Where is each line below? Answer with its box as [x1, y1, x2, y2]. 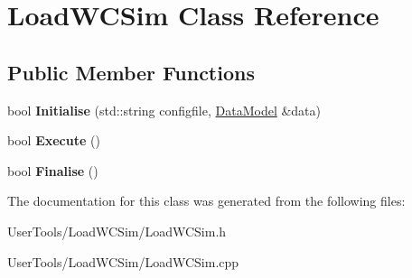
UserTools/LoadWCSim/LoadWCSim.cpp [7, 252, 239, 271]
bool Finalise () [7, 161, 98, 180]
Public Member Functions [7, 58, 255, 86]
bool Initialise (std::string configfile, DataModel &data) [7, 100, 322, 119]
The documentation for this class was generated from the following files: [7, 191, 406, 210]
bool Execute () [7, 131, 100, 150]
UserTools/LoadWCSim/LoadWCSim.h [7, 221, 227, 240]
